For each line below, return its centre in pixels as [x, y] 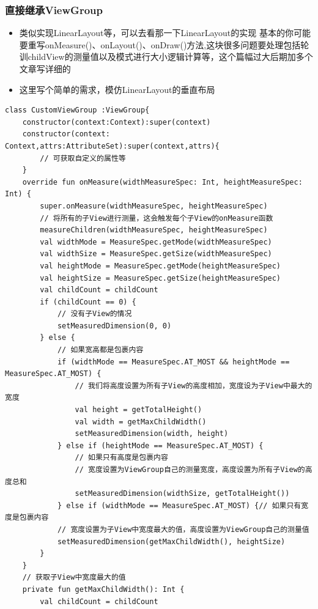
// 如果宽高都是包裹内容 [100, 350]
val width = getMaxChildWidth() [141, 422]
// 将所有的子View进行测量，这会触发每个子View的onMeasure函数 [157, 218]
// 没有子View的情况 [94, 314]
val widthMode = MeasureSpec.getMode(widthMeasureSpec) [156, 242]
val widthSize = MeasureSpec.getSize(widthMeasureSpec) [156, 254]
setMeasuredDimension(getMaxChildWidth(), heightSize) [171, 541]
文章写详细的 [45, 68]
